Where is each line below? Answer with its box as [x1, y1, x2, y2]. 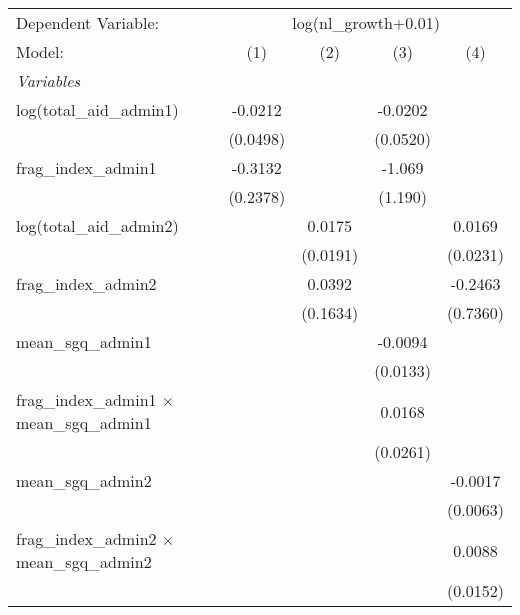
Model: [16, 40, 65, 63]
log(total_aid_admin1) [16, 98, 179, 121]
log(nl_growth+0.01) [292, 11, 440, 34]
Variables [16, 69, 81, 92]
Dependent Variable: [16, 11, 159, 34]
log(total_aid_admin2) [16, 214, 179, 237]
